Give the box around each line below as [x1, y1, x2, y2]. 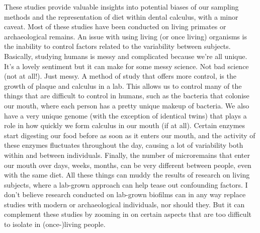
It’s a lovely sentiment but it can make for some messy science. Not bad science [4, 61, 249, 71]
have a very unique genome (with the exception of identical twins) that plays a [4, 110, 247, 121]
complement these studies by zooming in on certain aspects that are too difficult [4, 209, 251, 219]
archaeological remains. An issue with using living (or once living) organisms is [4, 31, 247, 41]
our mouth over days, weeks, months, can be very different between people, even [4, 159, 251, 170]
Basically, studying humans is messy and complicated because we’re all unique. [4, 50, 247, 61]
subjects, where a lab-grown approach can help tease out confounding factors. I [4, 179, 248, 190]
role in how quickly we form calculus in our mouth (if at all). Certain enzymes [4, 120, 245, 131]
